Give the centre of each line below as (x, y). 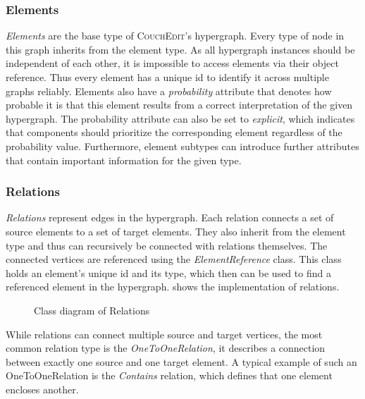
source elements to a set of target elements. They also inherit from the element (176, 231)
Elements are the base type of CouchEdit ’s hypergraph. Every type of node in (175, 36)
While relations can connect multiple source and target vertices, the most (164, 334)
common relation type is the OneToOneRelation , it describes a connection (166, 348)
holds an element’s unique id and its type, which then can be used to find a (168, 272)
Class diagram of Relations (92, 310)
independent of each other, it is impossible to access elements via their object (172, 63)
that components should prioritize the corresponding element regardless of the (174, 132)
